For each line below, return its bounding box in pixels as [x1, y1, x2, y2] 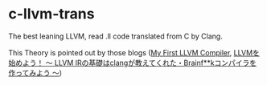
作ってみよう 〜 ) [8, 67, 63, 77]
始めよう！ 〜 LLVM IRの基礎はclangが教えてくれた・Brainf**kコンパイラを [8, 58, 257, 67]
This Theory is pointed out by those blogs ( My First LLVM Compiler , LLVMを [8, 47, 260, 57]
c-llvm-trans [8, 5, 95, 23]
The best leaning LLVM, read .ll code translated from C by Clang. [8, 31, 223, 41]
